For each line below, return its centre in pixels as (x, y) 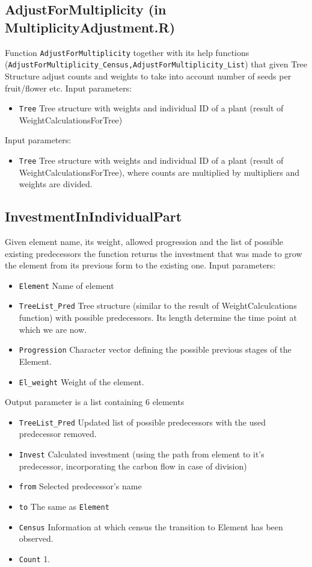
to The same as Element (64, 506)
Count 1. (35, 558)
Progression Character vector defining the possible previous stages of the (155, 349)
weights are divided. (56, 184)
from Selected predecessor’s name (80, 486)
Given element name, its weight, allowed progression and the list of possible (144, 241)
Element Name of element (66, 285)
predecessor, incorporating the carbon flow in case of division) (133, 466)
